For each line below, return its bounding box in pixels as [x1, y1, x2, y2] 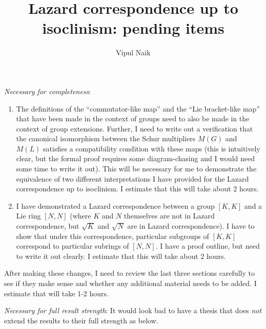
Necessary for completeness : [4, 85, 91, 96]
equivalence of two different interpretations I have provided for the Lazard [16, 173, 249, 184]
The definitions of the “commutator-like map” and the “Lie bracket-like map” [16, 103, 260, 114]
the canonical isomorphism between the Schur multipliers [16, 133, 196, 144]
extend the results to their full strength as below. [4, 315, 158, 325]
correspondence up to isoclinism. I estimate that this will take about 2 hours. [16, 183, 259, 194]
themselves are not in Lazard [124, 210, 215, 221]
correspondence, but [16, 221, 79, 231]
